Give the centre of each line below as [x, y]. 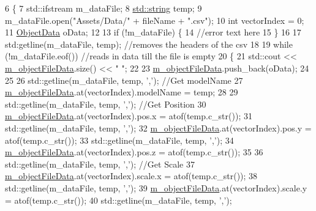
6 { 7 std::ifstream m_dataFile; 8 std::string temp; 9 [103, 8]
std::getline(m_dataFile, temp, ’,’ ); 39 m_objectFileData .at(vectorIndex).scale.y [156, 187]
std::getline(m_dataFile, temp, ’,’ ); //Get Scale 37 [100, 164]
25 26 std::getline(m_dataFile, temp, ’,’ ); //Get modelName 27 [124, 80]
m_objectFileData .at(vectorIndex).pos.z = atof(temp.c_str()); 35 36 [134, 152]
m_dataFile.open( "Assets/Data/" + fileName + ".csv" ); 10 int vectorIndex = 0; [155, 20]
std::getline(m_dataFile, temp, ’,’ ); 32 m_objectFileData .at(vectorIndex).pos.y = [158, 128]
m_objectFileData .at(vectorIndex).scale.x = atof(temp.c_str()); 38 [131, 176]
